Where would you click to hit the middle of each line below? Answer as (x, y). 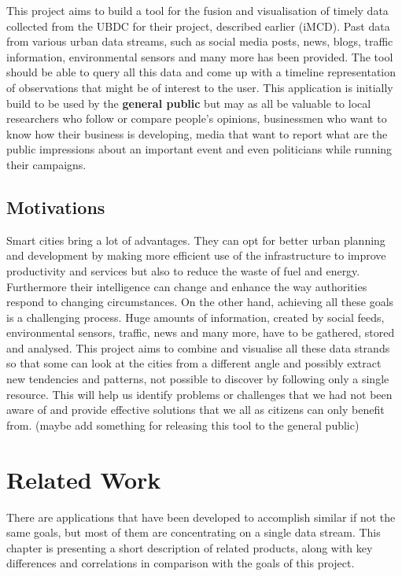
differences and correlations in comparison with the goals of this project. (181, 563)
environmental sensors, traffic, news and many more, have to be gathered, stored (201, 332)
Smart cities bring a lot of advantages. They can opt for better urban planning (196, 240)
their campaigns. (46, 164)
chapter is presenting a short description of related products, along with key (190, 547)
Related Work (84, 479)
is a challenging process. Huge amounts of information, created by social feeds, (195, 317)
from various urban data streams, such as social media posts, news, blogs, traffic (200, 41)
